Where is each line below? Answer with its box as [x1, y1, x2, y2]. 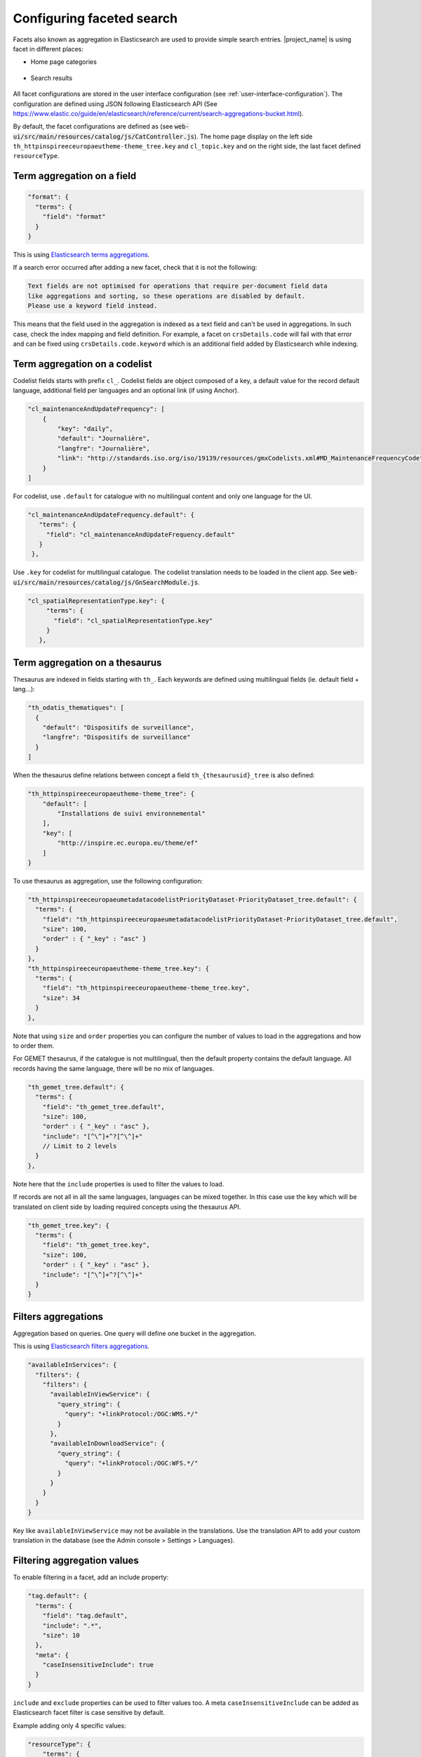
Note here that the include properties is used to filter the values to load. [13, 1179, 225, 1188]
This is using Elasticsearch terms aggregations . [13, 250, 150, 259]
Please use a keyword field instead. [27, 302, 158, 310]
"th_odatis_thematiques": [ [27, 704, 124, 712]
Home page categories [30, 58, 98, 66]
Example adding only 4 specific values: [13, 1721, 126, 1730]
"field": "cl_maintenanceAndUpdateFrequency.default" [46, 531, 235, 538]
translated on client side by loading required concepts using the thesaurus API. [13, 1202, 241, 1211]
